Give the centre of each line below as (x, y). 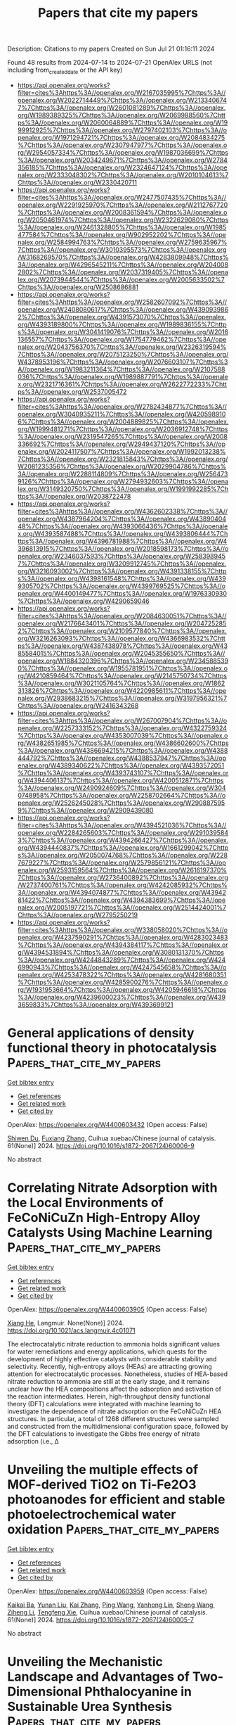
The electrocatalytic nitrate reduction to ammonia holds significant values (113, 1344)
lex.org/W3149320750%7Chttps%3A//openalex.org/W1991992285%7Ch (123, 489)
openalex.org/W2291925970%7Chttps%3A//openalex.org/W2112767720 (123, 205)
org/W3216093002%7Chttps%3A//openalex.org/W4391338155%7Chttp (122, 571)
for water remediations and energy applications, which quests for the (107, 1351)
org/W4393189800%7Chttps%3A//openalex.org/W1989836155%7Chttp (122, 324)
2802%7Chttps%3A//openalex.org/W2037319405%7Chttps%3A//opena (123, 272)
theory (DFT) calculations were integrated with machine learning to (104, 1403)
